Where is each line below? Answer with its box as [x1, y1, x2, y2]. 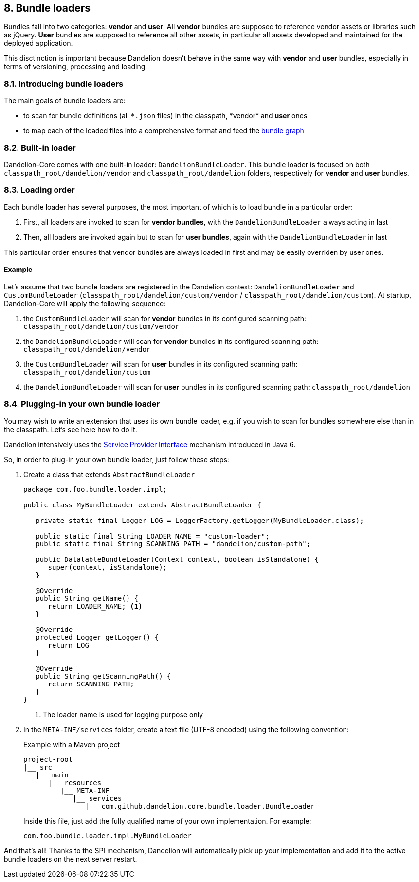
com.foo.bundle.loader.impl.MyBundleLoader [23, 831, 192, 840]
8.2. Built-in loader [4, 143, 76, 153]
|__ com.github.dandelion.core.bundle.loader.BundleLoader [85, 802, 315, 810]
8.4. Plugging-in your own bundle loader [4, 399, 160, 409]
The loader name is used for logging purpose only [43, 710, 203, 719]
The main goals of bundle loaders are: [4, 96, 126, 105]
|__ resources [48, 778, 102, 787]
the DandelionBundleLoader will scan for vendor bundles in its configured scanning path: [23, 337, 319, 345]
